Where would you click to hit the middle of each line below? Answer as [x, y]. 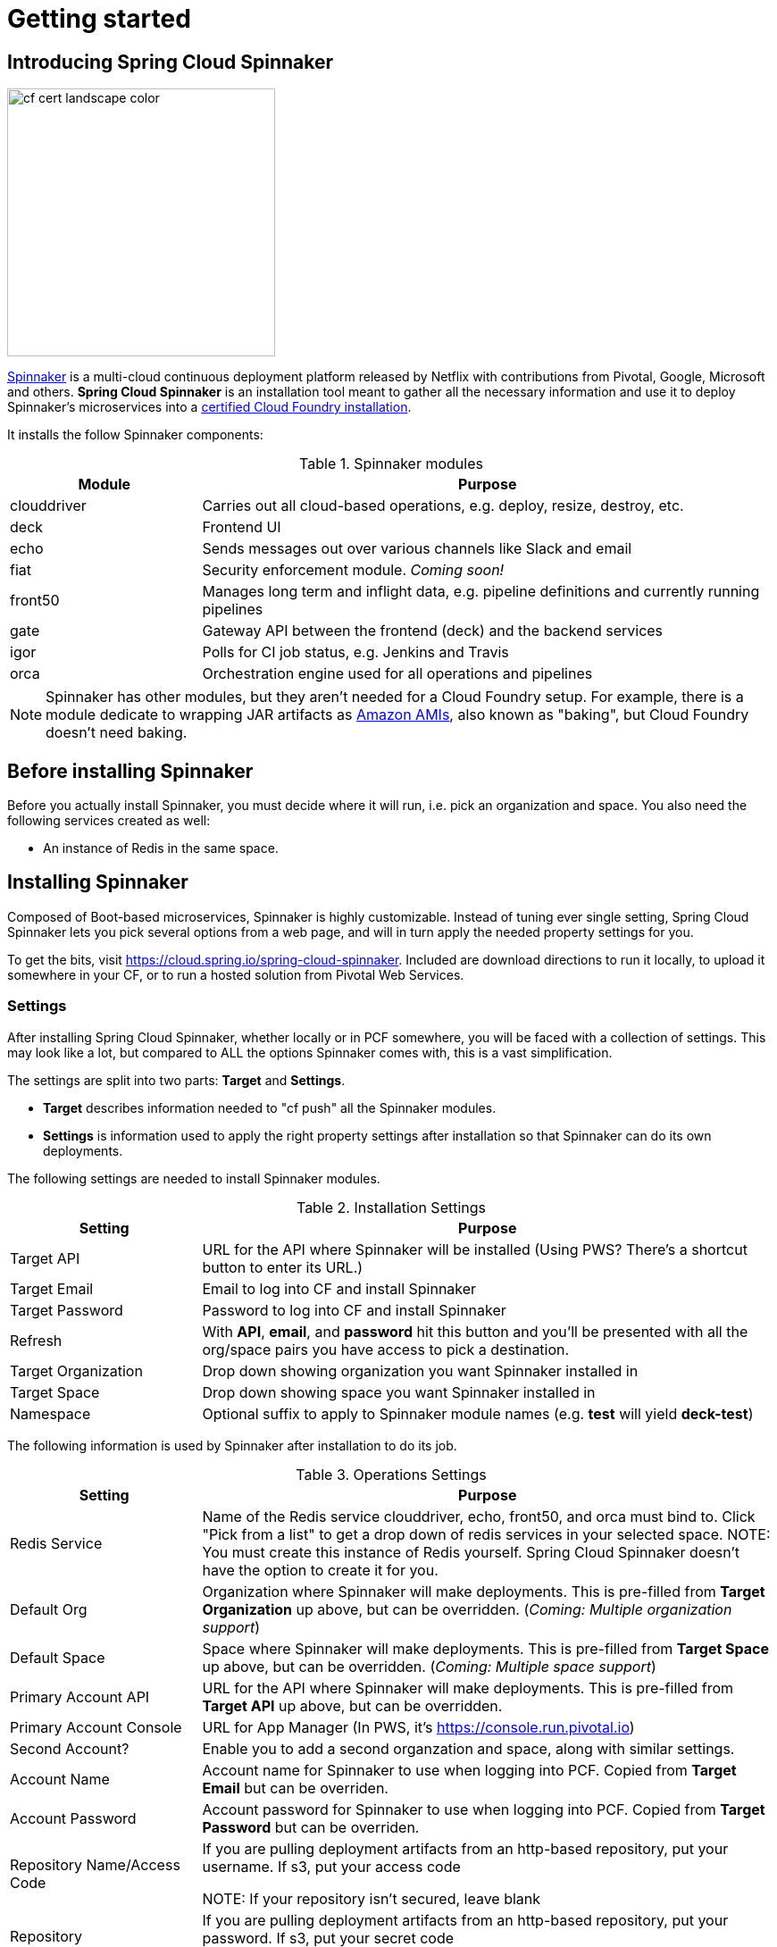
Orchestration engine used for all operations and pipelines [397, 674]
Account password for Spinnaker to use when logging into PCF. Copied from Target [484, 1809]
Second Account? [70, 1748]
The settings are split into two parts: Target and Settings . [176, 1080]
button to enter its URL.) [283, 1267]
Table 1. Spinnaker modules [391, 464]
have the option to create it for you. [320, 1570]
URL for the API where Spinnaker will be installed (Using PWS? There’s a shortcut [475, 1249]
